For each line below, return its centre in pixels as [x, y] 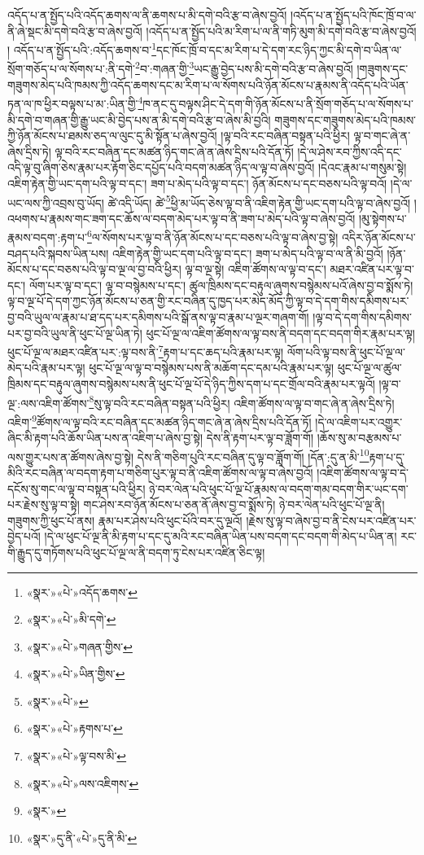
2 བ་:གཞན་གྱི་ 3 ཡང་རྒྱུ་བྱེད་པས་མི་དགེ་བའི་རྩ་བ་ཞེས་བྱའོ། [244, 68]
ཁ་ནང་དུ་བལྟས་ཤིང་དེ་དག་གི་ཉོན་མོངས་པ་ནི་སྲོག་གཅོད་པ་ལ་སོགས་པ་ [278, 103]
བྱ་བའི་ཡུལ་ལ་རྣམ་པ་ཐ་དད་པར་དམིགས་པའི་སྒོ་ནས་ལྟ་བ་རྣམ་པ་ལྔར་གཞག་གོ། [158, 316]
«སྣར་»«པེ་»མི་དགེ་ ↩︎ [71, 619]
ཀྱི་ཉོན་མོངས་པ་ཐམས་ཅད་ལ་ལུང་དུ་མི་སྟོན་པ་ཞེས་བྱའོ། [112, 136]
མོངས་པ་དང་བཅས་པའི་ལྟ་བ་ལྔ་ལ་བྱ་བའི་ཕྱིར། [94, 269]
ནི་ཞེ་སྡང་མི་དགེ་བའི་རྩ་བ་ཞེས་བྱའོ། [75, 31]
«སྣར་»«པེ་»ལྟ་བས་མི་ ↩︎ [76, 756]
